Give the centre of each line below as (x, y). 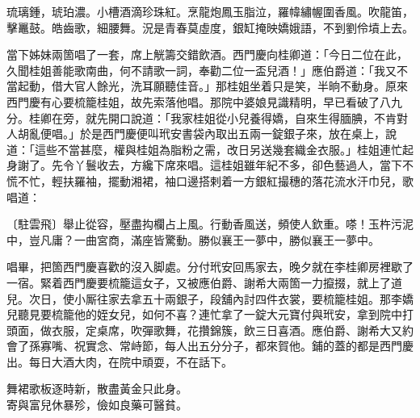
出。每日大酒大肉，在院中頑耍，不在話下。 (120, 361)
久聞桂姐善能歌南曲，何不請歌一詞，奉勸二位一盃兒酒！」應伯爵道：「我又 (202, 70)
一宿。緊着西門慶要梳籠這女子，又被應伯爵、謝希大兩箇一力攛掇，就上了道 (204, 282)
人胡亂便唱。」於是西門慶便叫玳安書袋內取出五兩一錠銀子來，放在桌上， (196, 134)
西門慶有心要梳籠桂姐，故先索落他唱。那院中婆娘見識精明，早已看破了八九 (204, 101)
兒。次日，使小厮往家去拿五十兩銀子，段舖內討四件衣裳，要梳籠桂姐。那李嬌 (210, 298)
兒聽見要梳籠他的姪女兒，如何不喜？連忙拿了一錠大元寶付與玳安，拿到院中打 (210, 314)
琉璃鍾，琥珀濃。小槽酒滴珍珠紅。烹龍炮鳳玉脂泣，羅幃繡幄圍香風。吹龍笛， (210, 11)
